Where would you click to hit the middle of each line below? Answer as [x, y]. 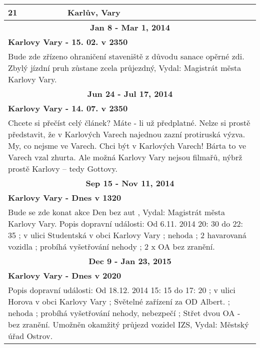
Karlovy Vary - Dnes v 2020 [65, 275]
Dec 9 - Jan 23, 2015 [130, 261]
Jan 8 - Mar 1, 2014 [130, 27]
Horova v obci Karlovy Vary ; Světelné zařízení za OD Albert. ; [119, 301]
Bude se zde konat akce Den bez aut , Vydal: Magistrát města [117, 212]
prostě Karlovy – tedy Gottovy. [63, 169]
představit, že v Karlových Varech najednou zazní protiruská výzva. [127, 134]
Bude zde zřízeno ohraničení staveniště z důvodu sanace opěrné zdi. [126, 56]
